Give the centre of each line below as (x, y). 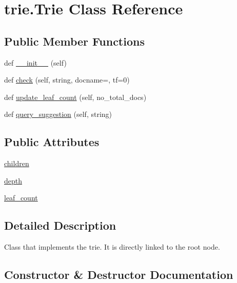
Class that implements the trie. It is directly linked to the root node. (112, 247)
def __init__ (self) (35, 62)
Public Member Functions (74, 41)
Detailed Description (60, 225)
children (17, 163)
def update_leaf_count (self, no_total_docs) (75, 97)
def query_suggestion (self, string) (58, 114)
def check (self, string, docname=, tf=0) (67, 80)
